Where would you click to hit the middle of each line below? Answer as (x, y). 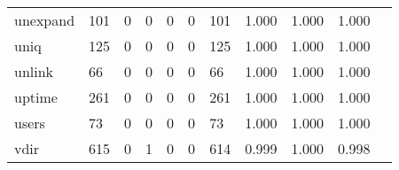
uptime (36, 97)
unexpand (45, 20)
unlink (34, 71)
